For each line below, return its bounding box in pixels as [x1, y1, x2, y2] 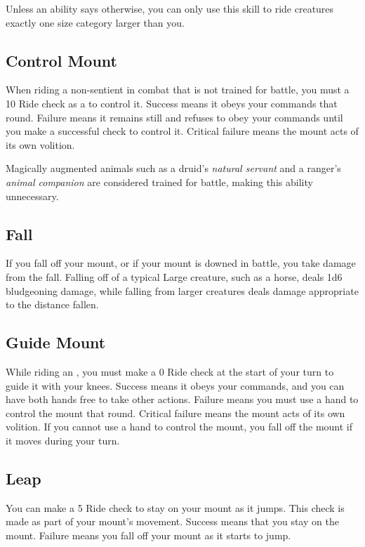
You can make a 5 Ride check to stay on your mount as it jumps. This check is [6, 500, 345, 515]
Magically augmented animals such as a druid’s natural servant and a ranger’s [6, 161, 341, 176]
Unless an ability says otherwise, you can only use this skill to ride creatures [6, 1, 334, 15]
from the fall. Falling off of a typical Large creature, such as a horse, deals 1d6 [6, 269, 343, 284]
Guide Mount [6, 331, 106, 353]
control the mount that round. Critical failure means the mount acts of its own [6, 405, 345, 420]
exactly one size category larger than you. [6, 15, 185, 29]
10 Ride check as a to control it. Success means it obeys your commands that [6, 95, 338, 110]
